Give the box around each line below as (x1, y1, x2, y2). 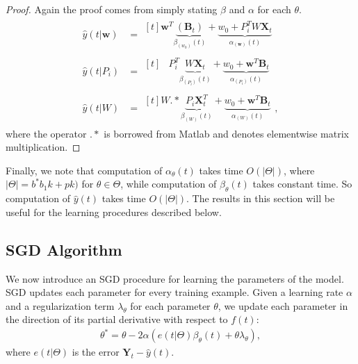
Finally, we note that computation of (6, 163, 163, 177)
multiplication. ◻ (6, 140, 81, 154)
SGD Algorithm (6, 238, 122, 260)
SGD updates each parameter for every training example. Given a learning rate (6, 285, 343, 299)
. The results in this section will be (186, 191, 335, 206)
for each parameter (130, 298, 211, 313)
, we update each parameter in (218, 298, 348, 313)
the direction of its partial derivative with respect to (6, 312, 228, 326)
